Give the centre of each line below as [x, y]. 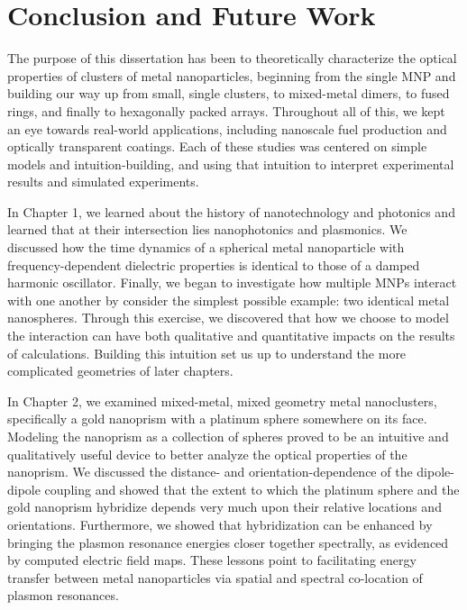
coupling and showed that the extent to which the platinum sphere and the [252, 489]
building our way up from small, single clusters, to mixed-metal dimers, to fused [229, 93]
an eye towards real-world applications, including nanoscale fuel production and [227, 128]
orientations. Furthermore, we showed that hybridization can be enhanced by [220, 524]
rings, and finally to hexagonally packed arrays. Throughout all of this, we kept [226, 110]
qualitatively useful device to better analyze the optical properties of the [207, 454]
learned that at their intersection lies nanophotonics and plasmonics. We [207, 229]
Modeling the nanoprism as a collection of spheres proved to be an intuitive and [228, 436]
